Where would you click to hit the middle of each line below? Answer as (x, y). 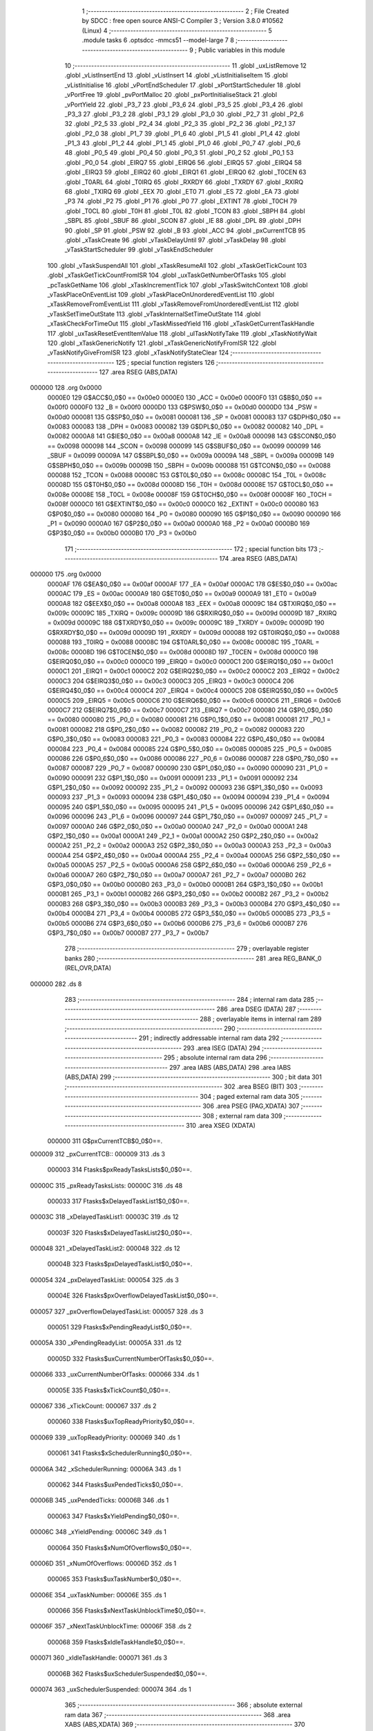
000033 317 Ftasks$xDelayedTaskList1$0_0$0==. (118, 1201)
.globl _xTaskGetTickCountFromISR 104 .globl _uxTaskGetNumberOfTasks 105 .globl (166, 275)
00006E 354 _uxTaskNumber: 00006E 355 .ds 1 (98, 1595)
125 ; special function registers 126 (165, 362)
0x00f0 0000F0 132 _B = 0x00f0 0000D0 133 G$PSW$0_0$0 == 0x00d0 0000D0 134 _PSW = (182, 407)
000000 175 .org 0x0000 (66, 574)
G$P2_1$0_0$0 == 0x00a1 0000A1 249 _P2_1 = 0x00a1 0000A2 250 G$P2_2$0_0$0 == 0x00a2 (183, 836)
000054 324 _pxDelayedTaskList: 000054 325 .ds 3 (104, 1280)
